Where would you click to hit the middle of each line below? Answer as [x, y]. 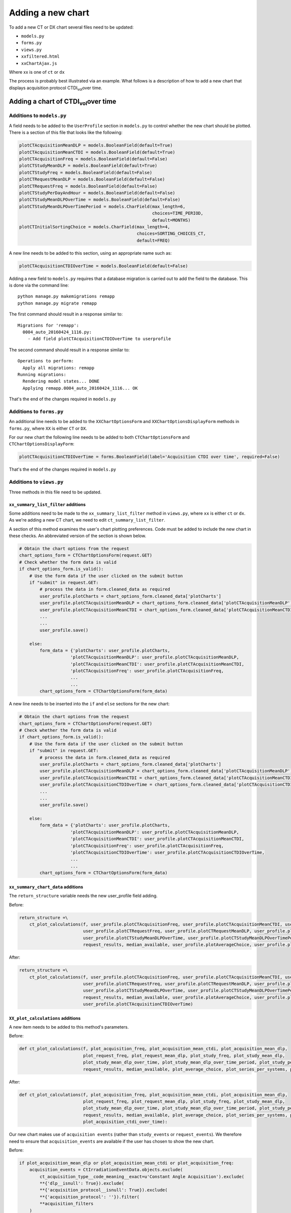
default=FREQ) [153, 240]
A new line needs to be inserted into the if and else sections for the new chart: [89, 704]
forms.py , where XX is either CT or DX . [48, 428]
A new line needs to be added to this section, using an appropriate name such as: [90, 253]
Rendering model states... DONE [61, 381]
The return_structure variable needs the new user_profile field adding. [83, 896]
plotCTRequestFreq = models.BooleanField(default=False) [88, 186]
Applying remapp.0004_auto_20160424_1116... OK [80, 388]
